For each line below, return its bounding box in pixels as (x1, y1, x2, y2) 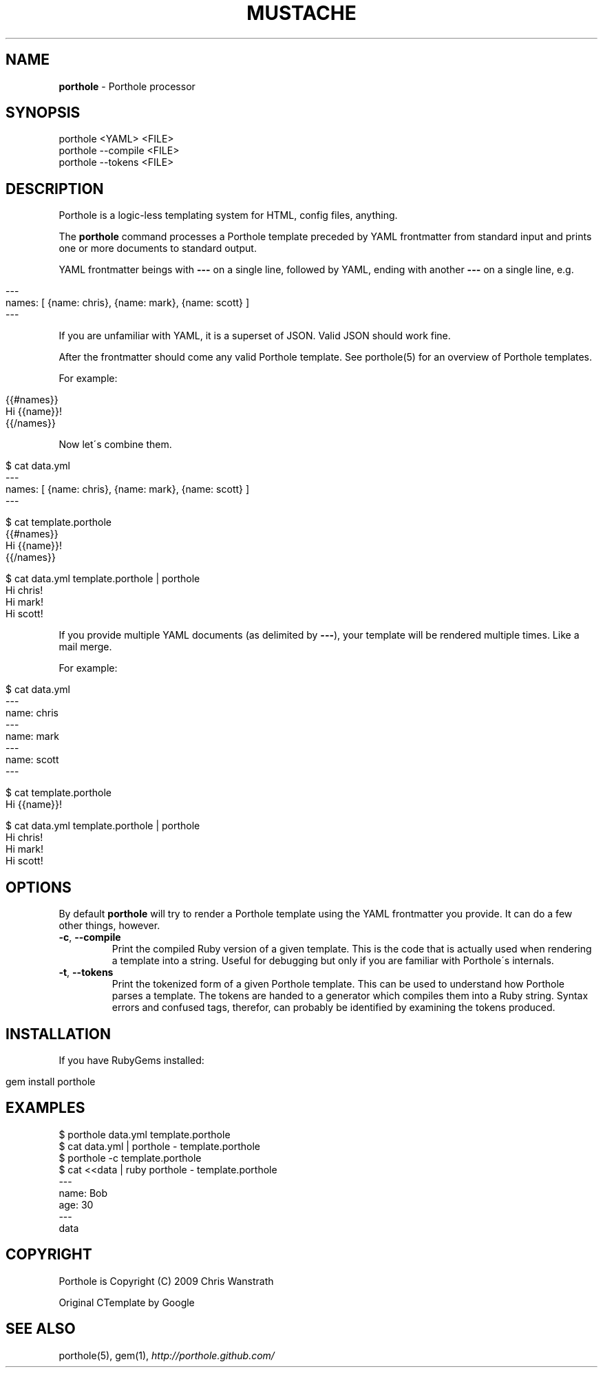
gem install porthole (6, 1075, 96, 1087)
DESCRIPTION (6, 180, 104, 198)
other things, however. (59, 919, 160, 932)
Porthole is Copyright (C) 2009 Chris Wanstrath (59, 1275, 274, 1287)
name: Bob (59, 1186, 108, 1199)
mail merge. (59, 641, 112, 653)
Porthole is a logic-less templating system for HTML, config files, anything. (59, 209, 398, 222)
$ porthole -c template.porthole (59, 1151, 202, 1164)
